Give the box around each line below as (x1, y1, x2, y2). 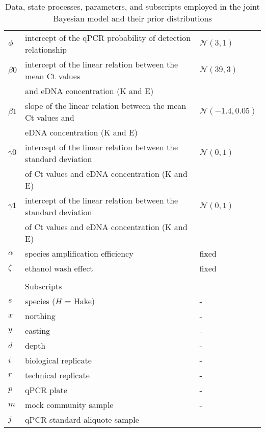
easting (25, 325, 50, 336)
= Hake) (64, 295, 95, 307)
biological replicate (25, 354, 92, 366)
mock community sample (25, 399, 114, 411)
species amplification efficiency (25, 247, 134, 259)
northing (25, 310, 56, 322)
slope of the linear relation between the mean (25, 100, 187, 111)
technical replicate (25, 369, 90, 381)
